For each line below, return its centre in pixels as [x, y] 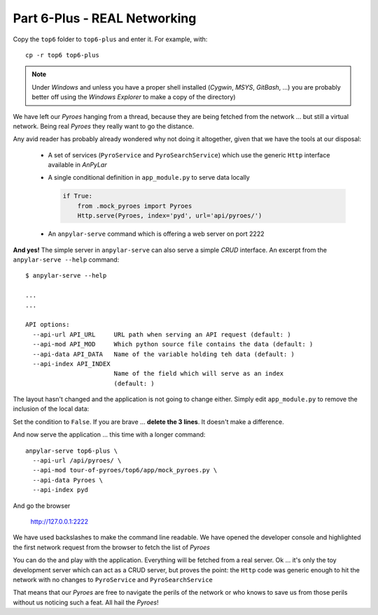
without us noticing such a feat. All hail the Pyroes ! [86, 602]
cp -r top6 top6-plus [62, 55]
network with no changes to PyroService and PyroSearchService [113, 579]
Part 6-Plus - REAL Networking [105, 18]
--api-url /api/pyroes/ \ [77, 461]
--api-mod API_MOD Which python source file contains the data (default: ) [173, 344]
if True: [78, 196]
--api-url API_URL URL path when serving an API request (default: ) [162, 334]
